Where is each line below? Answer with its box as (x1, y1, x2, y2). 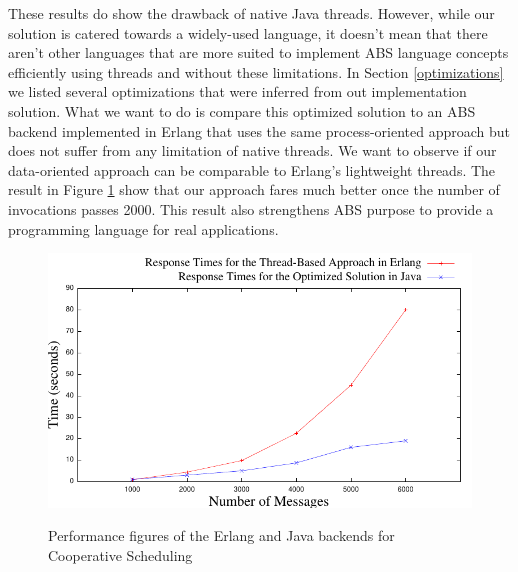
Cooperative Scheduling (48, 544, 193, 565)
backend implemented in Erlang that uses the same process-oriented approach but (8, 120, 510, 141)
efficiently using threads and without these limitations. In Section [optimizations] (8, 61, 504, 82)
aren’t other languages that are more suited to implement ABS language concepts (8, 42, 509, 63)
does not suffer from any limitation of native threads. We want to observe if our (8, 140, 497, 161)
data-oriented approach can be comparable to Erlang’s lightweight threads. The (8, 159, 496, 180)
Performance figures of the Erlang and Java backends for (48, 525, 395, 546)
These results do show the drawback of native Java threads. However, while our (8, 3, 495, 23)
